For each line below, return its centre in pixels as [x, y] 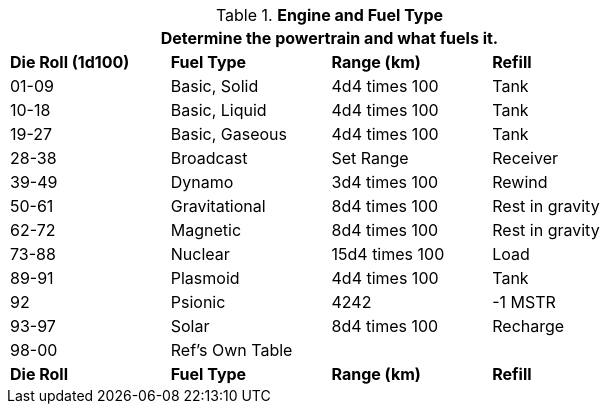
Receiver [525, 158]
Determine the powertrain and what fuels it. [329, 38]
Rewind [520, 182]
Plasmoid [205, 278]
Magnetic [206, 230]
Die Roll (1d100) [70, 62]
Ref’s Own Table [231, 350]
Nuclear [200, 254]
